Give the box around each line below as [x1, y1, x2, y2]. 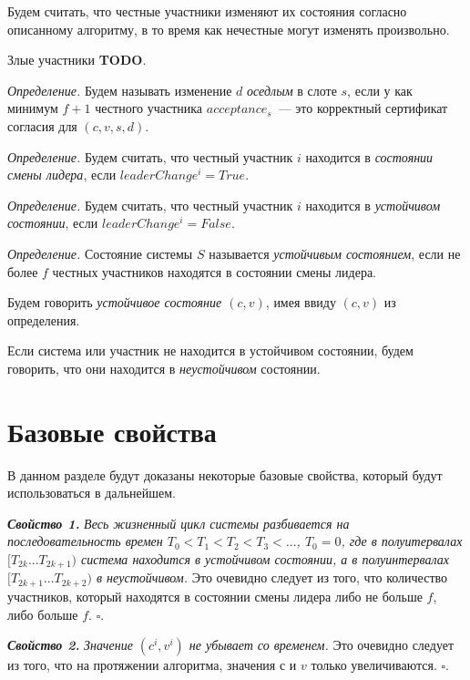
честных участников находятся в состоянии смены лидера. [52, 262, 376, 281]
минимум [7, 98, 58, 118]
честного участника [95, 98, 203, 118]
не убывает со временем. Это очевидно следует [189, 635, 455, 654]
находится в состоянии [305, 147, 434, 166]
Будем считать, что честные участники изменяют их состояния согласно [7, 2, 407, 20]
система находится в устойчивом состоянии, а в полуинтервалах [81, 550, 449, 568]
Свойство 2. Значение [7, 635, 133, 654]
